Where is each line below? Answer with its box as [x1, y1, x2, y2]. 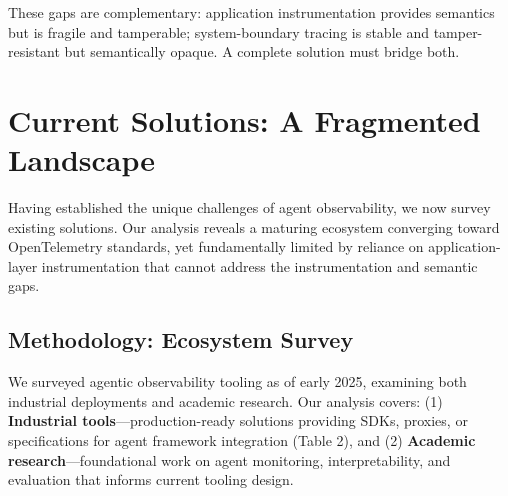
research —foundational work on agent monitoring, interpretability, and [8, 449, 451, 470]
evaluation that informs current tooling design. [8, 469, 294, 490]
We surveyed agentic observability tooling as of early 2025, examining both [8, 371, 467, 392]
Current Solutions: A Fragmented [8, 99, 481, 140]
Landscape [8, 139, 156, 180]
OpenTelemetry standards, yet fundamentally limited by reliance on [8, 236, 424, 257]
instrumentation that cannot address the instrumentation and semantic [41, 255, 478, 276]
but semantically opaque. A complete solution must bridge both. [64, 41, 460, 62]
